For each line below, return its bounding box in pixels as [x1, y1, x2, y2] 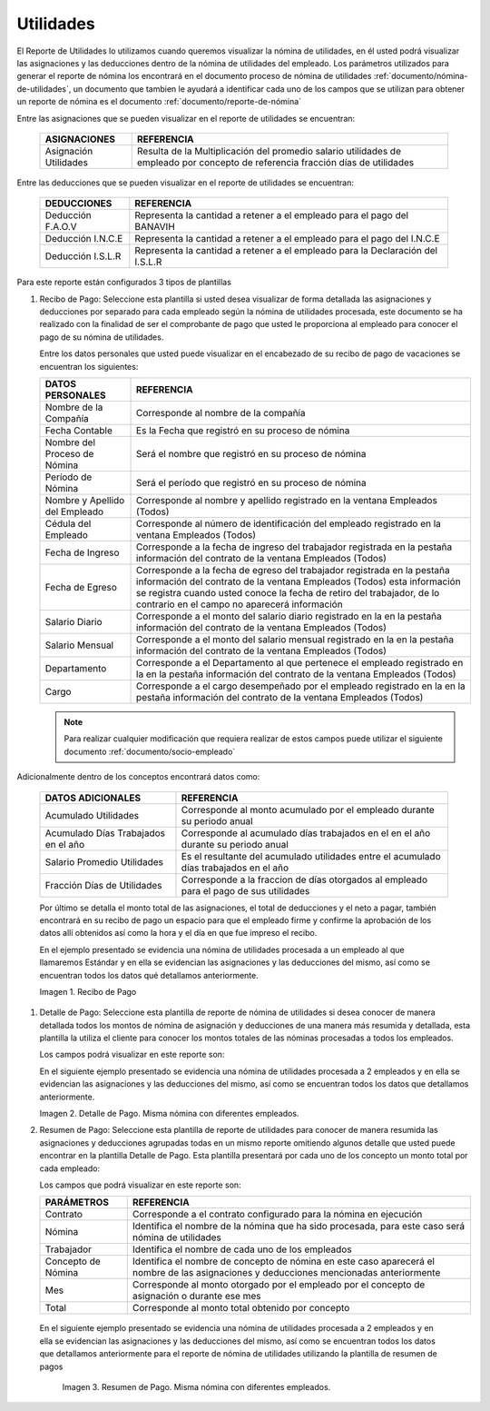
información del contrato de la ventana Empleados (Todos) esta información [136, 575, 462, 588]
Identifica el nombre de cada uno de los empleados [132, 1243, 353, 1256]
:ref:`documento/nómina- [373, 71, 468, 82]
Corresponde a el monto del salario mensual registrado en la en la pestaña [136, 633, 455, 646]
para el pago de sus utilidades [181, 884, 310, 897]
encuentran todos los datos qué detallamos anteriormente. [39, 969, 259, 980]
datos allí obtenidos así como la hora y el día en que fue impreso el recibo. [39, 928, 318, 939]
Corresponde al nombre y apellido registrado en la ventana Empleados [136, 494, 437, 507]
